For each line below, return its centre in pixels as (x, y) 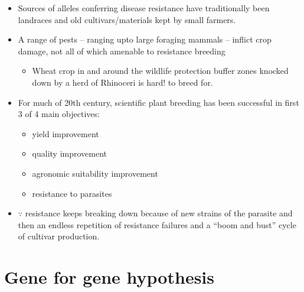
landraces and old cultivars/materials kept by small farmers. (127, 19)
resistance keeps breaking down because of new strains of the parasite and (159, 213)
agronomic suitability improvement (95, 173)
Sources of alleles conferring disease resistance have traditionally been (144, 8)
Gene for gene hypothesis (109, 277)
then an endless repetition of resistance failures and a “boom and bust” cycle (157, 224)
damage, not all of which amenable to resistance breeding (122, 51)
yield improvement (66, 133)
